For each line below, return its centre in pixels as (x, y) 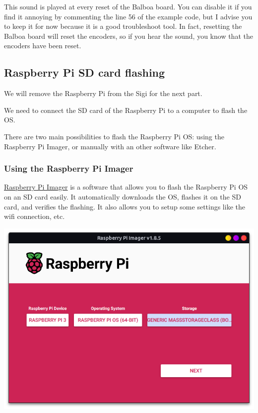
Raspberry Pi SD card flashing (85, 72)
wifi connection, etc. (34, 216)
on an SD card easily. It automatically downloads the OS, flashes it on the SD (123, 196)
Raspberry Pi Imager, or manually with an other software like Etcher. (110, 146)
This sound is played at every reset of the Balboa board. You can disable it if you (128, 6)
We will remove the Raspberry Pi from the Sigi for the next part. (103, 93)
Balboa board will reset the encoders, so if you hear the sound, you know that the (129, 36)
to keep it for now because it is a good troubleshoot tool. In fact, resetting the (123, 26)
